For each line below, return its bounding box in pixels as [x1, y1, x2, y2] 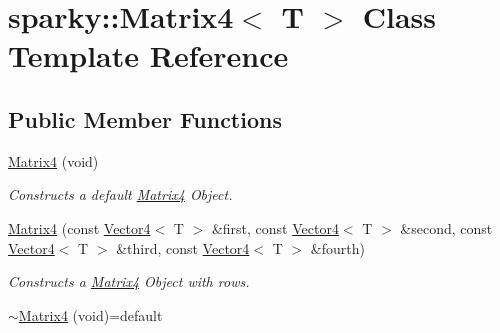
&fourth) [310, 237, 365, 258]
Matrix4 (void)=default [18, 304, 163, 325]
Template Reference [8, 35, 289, 76]
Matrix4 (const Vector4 [8, 217, 151, 238]
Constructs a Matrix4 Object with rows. [8, 271, 250, 292]
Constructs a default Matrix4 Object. [8, 184, 233, 205]
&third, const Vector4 [116, 237, 250, 258]
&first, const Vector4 [211, 217, 339, 238]
